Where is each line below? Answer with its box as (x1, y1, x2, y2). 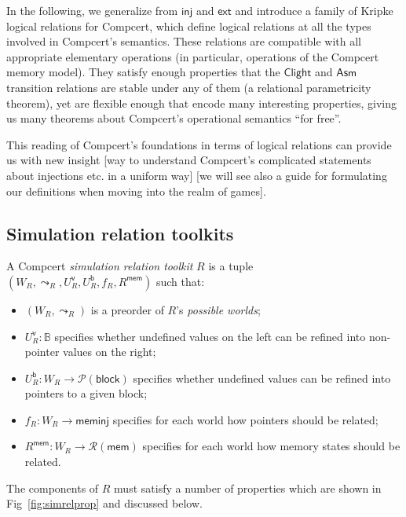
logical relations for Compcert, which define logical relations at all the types (6, 17, 371, 34)
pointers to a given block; (24, 385, 148, 401)
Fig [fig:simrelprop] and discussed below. (6, 495, 203, 511)
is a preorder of (90, 301, 164, 317)
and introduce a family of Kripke (235, 2, 393, 18)
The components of (6, 479, 99, 496)
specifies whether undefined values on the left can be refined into (54, 328, 366, 344)
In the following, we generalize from (6, 2, 178, 18)
